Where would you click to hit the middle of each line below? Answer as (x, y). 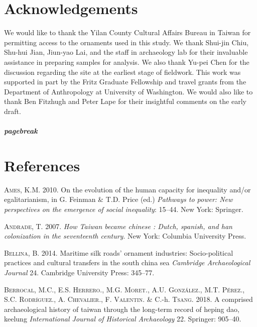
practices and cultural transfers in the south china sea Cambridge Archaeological (127, 262)
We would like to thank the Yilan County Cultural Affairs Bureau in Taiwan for (127, 32)
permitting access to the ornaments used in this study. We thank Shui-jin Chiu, (126, 42)
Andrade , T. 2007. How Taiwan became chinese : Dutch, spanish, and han (118, 226)
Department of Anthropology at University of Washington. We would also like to (128, 91)
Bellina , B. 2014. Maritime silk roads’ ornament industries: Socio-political (119, 252)
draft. (13, 111)
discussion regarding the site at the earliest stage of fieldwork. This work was (122, 72)
